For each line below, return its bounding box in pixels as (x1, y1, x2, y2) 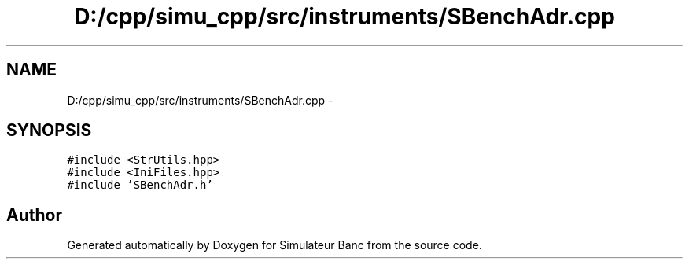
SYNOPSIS (6, 120, 92, 141)
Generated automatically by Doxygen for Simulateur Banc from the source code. (67, 238, 482, 252)
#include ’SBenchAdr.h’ (67, 179, 213, 192)
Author (6, 204, 62, 225)
